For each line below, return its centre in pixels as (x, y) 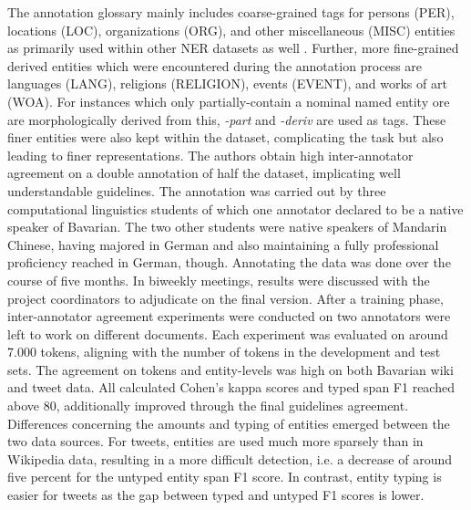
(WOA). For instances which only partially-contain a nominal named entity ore (229, 101)
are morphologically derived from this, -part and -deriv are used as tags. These (227, 119)
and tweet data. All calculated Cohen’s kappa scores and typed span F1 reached (231, 387)
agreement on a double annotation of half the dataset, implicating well (204, 173)
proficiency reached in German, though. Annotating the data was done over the (229, 262)
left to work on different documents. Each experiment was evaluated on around (228, 333)
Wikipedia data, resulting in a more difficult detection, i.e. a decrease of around (230, 458)
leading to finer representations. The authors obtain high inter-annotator (210, 155)
